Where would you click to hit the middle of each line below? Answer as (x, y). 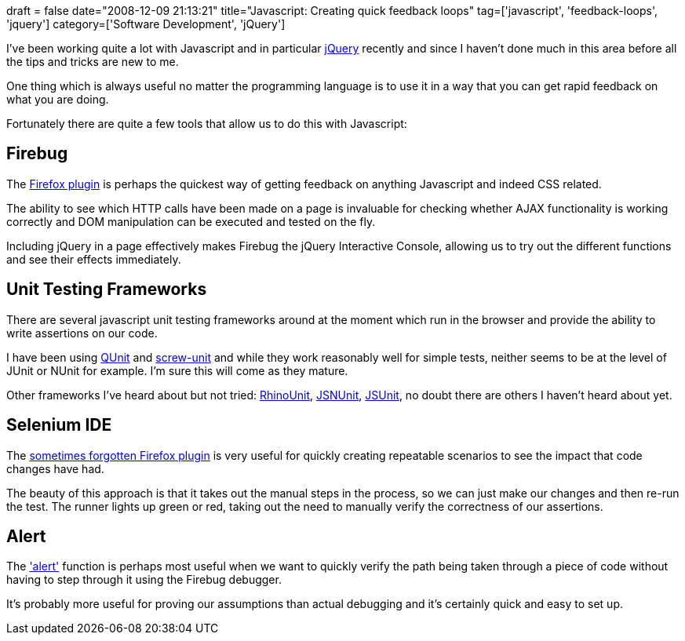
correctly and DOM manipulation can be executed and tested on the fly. (191, 221)
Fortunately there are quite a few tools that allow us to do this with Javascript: (207, 124)
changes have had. (55, 468)
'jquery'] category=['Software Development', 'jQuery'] (146, 24)
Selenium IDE (59, 425)
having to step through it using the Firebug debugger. (144, 580)
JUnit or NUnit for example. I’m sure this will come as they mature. (177, 370)
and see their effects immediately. (94, 259)
